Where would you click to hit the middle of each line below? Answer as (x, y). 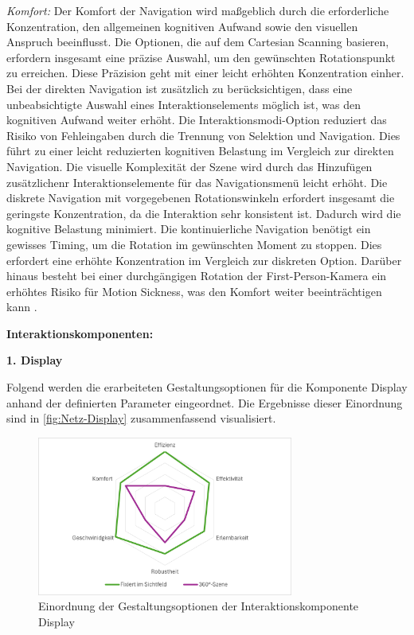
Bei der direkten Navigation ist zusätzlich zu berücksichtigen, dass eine (180, 88)
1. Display (35, 360)
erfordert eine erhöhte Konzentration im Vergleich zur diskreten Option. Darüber (204, 260)
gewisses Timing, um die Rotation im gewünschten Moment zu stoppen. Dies (194, 244)
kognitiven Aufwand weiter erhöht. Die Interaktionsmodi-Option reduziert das (197, 120)
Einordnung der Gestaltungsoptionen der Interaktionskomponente (199, 606)
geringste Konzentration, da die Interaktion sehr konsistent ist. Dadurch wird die (204, 213)
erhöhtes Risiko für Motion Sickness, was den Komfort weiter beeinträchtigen (194, 291)
